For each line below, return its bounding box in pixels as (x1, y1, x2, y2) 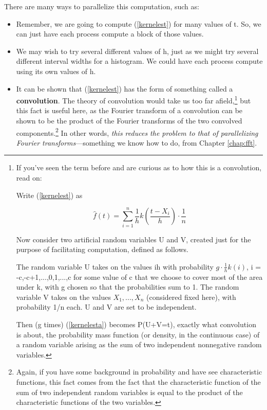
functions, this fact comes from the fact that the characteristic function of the (16, 376, 261, 387)
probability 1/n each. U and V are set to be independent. (16, 301, 197, 312)
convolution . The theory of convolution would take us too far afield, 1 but (16, 94, 251, 105)
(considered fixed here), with (146, 291, 236, 302)
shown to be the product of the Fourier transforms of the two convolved (16, 115, 242, 126)
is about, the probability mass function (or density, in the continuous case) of (16, 329, 260, 340)
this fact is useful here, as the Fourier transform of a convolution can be (16, 105, 243, 116)
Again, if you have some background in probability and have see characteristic (16, 366, 262, 377)
